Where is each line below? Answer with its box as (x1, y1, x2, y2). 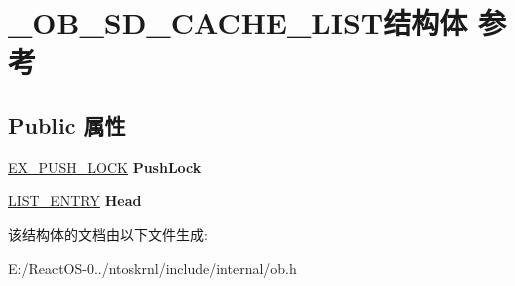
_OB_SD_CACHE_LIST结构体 (8, 2, 468, 43)
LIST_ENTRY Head (8, 190, 142, 211)
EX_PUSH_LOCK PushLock (8, 156, 202, 177)
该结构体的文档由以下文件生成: (8, 223, 208, 244)
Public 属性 (8, 109, 126, 140)
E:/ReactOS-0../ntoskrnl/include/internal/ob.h (8, 257, 297, 278)
